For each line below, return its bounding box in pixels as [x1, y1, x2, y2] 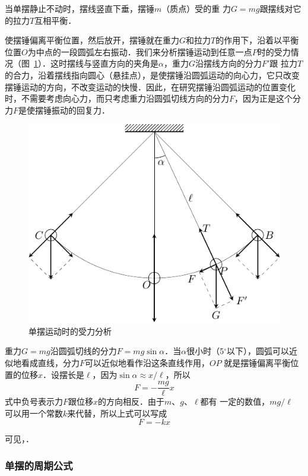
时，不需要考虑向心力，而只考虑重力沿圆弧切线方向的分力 [5, 92, 229, 105]
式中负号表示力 [5, 395, 63, 408]
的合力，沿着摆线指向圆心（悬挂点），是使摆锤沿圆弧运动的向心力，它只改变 [5, 68, 300, 81]
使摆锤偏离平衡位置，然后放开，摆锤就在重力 [5, 34, 179, 46]
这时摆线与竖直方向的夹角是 [50, 57, 158, 70]
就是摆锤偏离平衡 [224, 356, 291, 368]
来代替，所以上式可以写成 [67, 406, 167, 419]
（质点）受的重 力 [161, 2, 231, 14]
